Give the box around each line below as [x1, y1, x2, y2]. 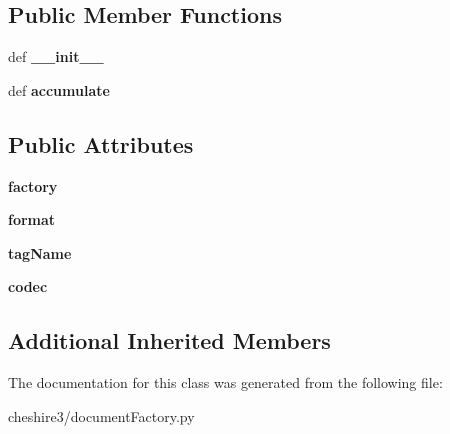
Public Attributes [8, 128, 194, 159]
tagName [8, 242, 72, 263]
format [8, 209, 56, 230]
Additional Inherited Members [8, 325, 331, 356]
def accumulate [8, 79, 110, 100]
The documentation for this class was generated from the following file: [8, 372, 443, 393]
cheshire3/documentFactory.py [8, 405, 195, 426]
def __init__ [8, 46, 104, 67]
